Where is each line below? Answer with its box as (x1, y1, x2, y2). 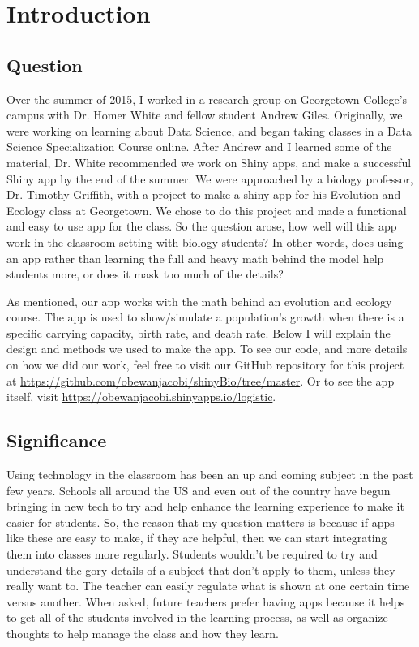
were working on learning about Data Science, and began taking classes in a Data (6, 122, 413, 139)
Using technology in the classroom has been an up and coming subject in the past (6, 466, 413, 483)
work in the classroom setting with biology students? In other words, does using (6, 233, 404, 250)
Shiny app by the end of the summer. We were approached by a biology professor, (6, 170, 413, 187)
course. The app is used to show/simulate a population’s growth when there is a (6, 308, 404, 326)
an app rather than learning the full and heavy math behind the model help (6, 249, 384, 266)
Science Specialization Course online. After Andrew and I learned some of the (6, 138, 392, 155)
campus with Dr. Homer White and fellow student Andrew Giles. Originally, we (6, 106, 403, 123)
